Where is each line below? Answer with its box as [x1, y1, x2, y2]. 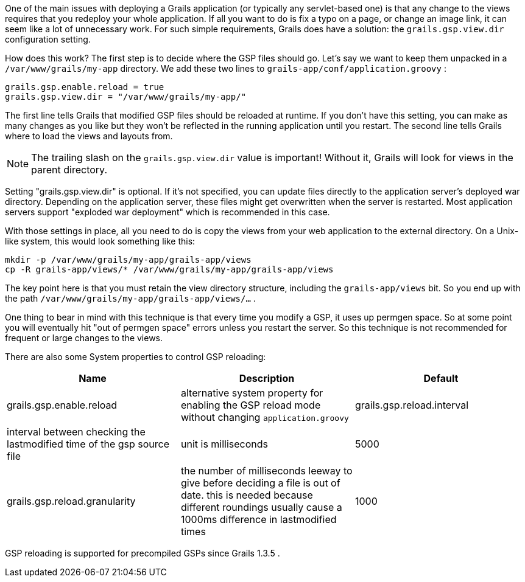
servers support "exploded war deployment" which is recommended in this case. [5, 207, 330, 217]
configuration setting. [5, 34, 91, 44]
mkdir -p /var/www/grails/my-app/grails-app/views [5, 255, 252, 265]
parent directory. [31, 164, 108, 176]
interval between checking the [7, 426, 146, 438]
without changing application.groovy [180, 411, 349, 423]
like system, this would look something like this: [5, 236, 196, 246]
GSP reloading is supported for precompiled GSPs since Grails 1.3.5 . [5, 548, 280, 558]
